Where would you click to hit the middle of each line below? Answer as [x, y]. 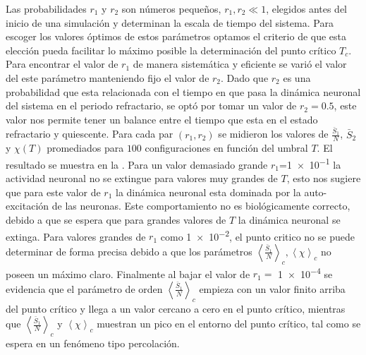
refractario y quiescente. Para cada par [90, 134]
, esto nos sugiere [324, 178]
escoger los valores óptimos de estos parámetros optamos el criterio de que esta [176, 36]
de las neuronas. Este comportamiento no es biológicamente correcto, [201, 206]
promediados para [85, 148]
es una [297, 77]
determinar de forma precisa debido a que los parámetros [129, 251]
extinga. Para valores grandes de [76, 236]
